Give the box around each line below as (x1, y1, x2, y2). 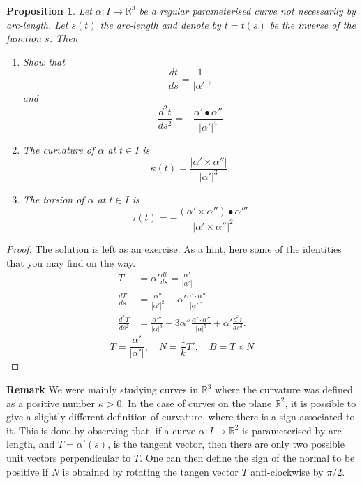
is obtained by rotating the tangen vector (62, 464, 239, 478)
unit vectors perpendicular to (6, 450, 131, 465)
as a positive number (6, 395, 95, 410)
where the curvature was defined (214, 382, 353, 397)
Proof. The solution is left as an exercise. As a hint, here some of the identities (6, 241, 342, 256)
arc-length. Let (6, 17, 68, 31)
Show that (22, 54, 65, 68)
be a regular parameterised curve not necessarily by (139, 3, 356, 17)
